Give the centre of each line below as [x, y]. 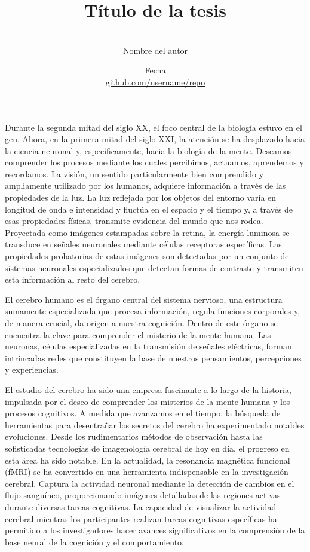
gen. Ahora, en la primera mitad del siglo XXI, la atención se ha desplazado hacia [155, 139]
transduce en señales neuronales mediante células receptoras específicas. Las [143, 244]
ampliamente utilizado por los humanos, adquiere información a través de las [145, 185]
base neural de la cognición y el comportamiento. [94, 542]
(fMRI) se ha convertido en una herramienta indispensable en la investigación [147, 472]
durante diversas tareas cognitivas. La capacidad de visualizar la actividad [141, 506]
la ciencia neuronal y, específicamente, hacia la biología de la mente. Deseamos [148, 150]
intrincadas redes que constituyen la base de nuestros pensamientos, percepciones [153, 358]
